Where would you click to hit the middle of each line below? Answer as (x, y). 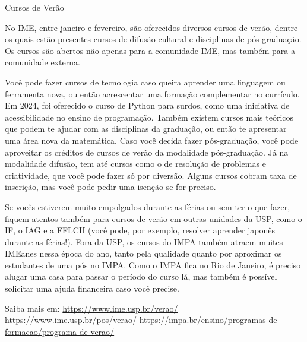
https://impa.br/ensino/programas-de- (210, 320)
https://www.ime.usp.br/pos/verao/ (71, 320)
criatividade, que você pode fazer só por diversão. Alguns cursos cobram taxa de (151, 175)
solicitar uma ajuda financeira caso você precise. (92, 288)
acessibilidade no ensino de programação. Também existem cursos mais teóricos (149, 117)
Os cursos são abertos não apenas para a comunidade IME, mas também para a (150, 50)
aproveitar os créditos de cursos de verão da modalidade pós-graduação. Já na (147, 152)
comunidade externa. (42, 62)
